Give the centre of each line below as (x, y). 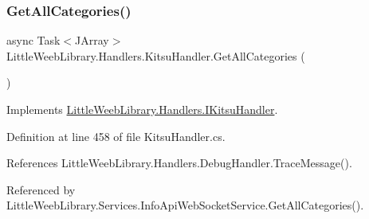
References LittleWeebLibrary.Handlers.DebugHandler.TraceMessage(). (179, 163)
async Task (33, 40)
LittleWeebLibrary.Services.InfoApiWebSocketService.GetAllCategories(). (185, 205)
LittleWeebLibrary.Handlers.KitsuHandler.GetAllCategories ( (156, 55)
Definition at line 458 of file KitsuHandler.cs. (116, 136)
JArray (92, 40)
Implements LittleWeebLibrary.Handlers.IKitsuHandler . (142, 109)
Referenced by (41, 189)
